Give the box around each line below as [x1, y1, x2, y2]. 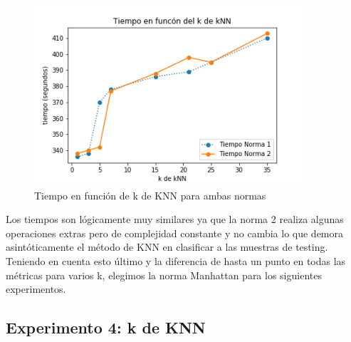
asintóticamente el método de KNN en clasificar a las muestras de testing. [6, 239, 328, 254]
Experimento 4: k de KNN [6, 316, 206, 338]
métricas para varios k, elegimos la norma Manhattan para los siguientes [6, 267, 322, 282]
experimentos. [6, 281, 66, 296]
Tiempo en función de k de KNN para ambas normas [34, 187, 266, 202]
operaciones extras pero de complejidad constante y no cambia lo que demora [6, 225, 344, 240]
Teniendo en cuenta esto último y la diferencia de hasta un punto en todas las [6, 253, 346, 268]
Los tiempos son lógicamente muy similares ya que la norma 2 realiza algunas [6, 212, 344, 227]
